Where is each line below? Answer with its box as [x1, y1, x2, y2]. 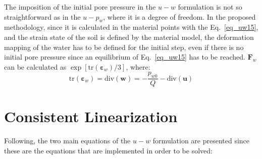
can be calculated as [4, 61, 67, 72]
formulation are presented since [152, 135, 250, 146]
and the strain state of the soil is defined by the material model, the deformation [4, 31, 254, 42]
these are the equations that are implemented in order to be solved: [4, 145, 213, 155]
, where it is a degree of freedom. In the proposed [103, 11, 256, 22]
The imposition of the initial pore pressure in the [4, 2, 156, 12]
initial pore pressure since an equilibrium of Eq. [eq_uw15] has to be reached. [4, 51, 245, 62]
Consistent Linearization [4, 106, 178, 127]
